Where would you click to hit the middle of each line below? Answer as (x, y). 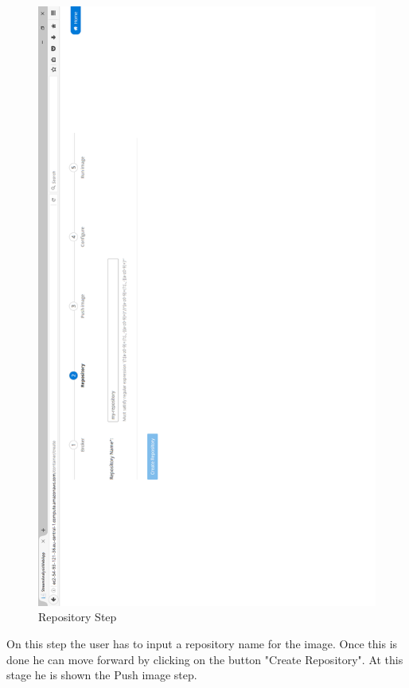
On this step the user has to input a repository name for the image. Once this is (202, 643)
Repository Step (78, 617)
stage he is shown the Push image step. (102, 675)
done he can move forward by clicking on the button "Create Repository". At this (205, 659)
